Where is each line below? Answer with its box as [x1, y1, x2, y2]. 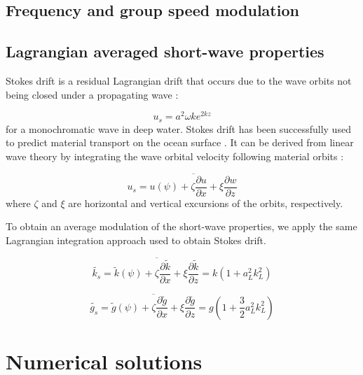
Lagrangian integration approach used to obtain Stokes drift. [6, 232, 266, 247]
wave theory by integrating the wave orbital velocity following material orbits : [6, 148, 344, 163]
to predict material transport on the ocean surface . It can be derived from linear [6, 135, 354, 150]
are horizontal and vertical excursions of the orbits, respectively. [68, 195, 343, 210]
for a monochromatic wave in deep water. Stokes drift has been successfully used [6, 121, 351, 136]
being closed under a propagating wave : [6, 87, 179, 101]
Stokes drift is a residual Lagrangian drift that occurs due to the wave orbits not [6, 73, 352, 87]
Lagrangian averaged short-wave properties [6, 41, 324, 62]
